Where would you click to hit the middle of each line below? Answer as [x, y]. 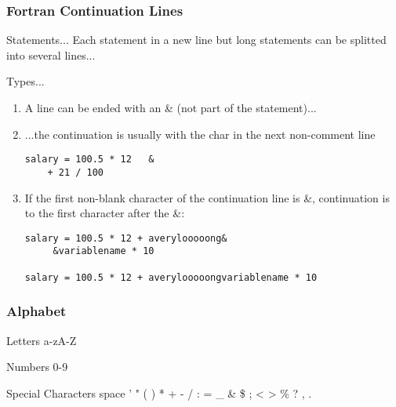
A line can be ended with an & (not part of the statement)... [171, 107]
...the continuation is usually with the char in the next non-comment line [200, 134]
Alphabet [36, 311]
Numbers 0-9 [37, 367]
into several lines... [51, 55]
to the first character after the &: [105, 213]
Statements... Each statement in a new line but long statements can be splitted [196, 40]
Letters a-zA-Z [42, 340]
